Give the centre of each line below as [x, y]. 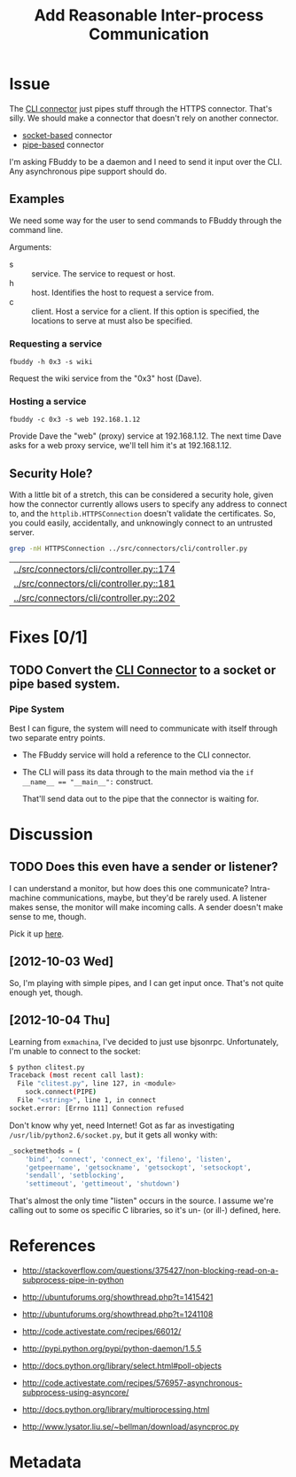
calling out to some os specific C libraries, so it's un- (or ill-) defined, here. [145, 1210]
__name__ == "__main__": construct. [87, 781]
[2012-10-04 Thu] [60, 1020]
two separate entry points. [57, 737]
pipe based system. [65, 684]
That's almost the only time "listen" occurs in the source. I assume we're [141, 1201]
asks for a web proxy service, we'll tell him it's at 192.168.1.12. [121, 446]
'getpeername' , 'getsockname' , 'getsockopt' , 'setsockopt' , [138, 1167]
